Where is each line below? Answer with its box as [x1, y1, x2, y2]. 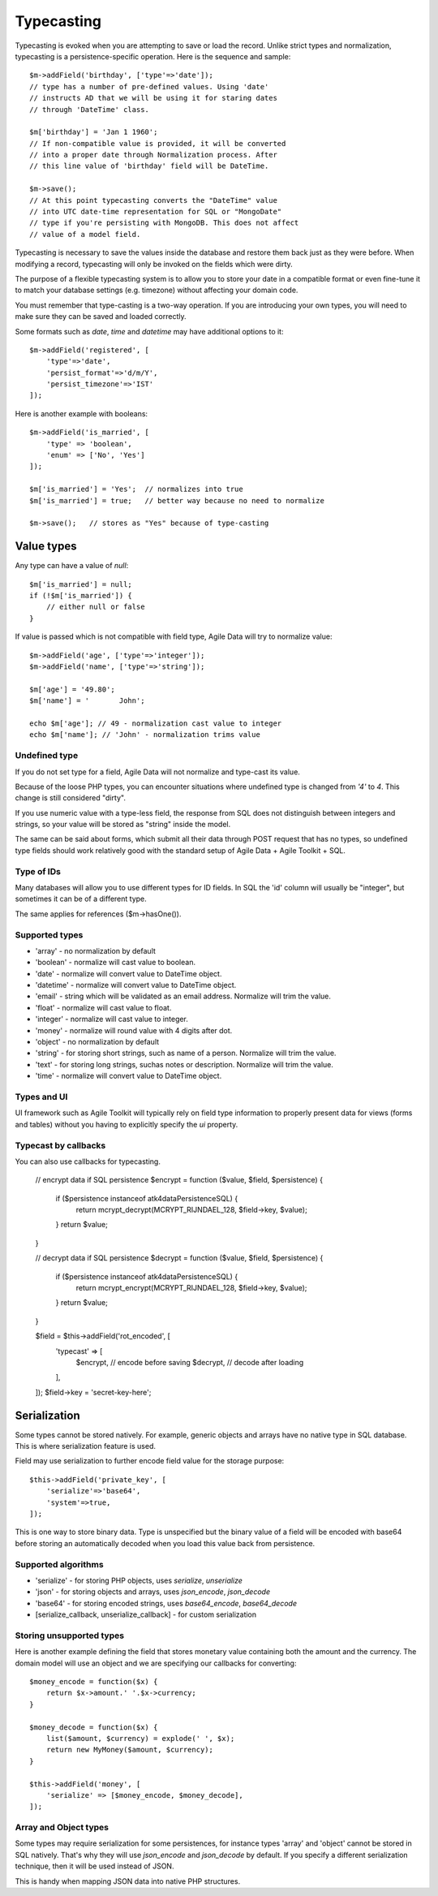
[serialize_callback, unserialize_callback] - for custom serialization [35, 1609, 257, 1619]
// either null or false [45, 602, 145, 612]
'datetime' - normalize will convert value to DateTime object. [35, 980, 237, 990]
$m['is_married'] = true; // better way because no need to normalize [29, 496, 324, 505]
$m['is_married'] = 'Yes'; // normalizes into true [29, 485, 243, 494]
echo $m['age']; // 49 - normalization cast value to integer [29, 718, 282, 728]
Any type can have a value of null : [15, 561, 129, 571]
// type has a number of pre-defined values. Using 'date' [29, 82, 269, 91]
